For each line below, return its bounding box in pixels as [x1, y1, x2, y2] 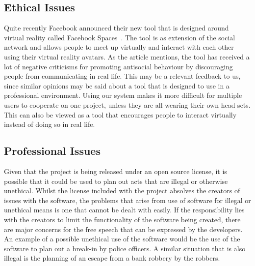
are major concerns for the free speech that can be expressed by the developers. [4, 224, 243, 234]
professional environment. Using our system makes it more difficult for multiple [4, 90, 242, 100]
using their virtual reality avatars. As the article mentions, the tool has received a [4, 51, 250, 61]
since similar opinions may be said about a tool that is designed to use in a [4, 80, 229, 90]
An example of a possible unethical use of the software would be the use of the [4, 234, 240, 244]
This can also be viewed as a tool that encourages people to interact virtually [4, 109, 237, 119]
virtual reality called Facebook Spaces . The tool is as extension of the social [4, 32, 235, 42]
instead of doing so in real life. [4, 119, 95, 129]
